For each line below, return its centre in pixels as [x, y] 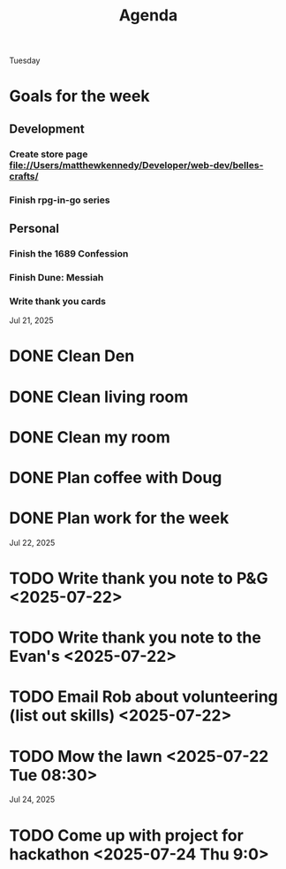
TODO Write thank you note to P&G [139, 578]
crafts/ [24, 176]
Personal [34, 228]
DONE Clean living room [99, 397]
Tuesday [25, 61]
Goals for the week [79, 96]
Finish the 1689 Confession [69, 253]
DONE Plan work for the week [119, 518]
